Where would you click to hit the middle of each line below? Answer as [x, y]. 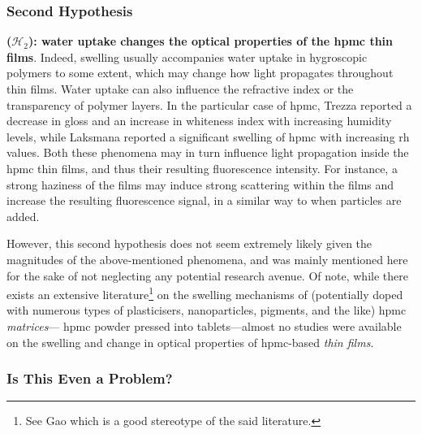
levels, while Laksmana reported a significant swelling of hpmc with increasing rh [208, 136]
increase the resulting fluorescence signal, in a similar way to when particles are [204, 200]
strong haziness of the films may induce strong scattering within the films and [200, 184]
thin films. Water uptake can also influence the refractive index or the [180, 89]
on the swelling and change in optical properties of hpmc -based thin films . [190, 342]
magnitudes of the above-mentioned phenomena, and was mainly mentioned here [207, 259]
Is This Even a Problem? [90, 378]
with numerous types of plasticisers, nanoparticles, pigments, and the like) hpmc [207, 310]
